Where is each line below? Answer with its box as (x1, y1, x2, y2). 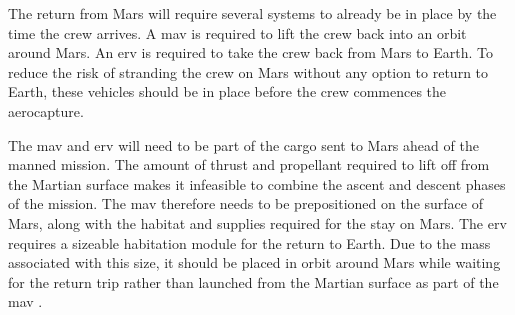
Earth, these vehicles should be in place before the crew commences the (8, 81, 447, 102)
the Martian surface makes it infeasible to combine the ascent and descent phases (8, 173, 506, 194)
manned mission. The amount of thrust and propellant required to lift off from (8, 154, 490, 175)
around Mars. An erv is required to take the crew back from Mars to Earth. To (8, 42, 493, 63)
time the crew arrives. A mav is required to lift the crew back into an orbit (8, 22, 467, 43)
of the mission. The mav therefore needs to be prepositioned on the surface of (8, 193, 483, 214)
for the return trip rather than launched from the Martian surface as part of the (8, 271, 499, 292)
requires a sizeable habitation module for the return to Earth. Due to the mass (8, 232, 491, 253)
